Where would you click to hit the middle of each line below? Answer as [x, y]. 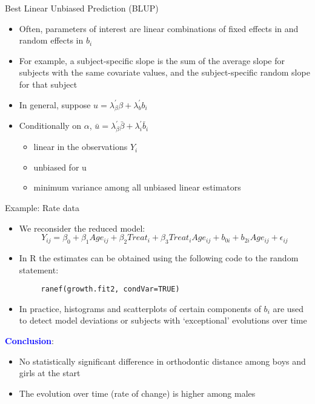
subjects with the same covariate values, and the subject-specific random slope [164, 72]
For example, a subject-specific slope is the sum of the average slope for [152, 60]
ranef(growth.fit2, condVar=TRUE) [110, 289]
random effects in [51, 40]
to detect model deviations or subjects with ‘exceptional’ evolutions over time [163, 320]
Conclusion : [29, 340]
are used [288, 308]
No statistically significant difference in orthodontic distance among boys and [162, 361]
